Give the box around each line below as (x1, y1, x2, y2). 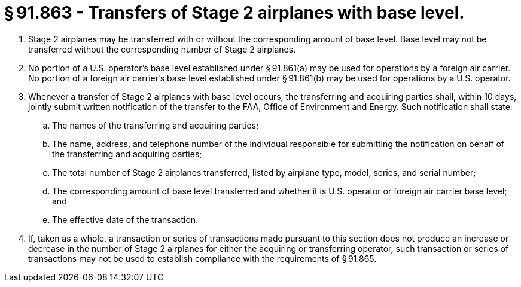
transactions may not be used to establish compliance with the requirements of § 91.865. (28, 253, 377, 264)
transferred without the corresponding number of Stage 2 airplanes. (28, 44, 296, 54)
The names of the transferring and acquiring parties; (52, 120, 259, 130)
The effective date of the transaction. (52, 214, 199, 225)
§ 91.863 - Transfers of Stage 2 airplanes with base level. (4, 2, 465, 23)
